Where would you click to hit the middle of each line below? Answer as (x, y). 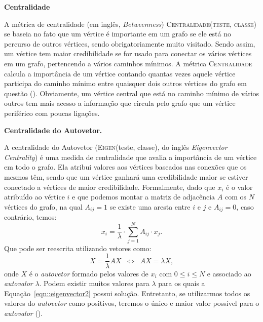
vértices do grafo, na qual (43, 206)
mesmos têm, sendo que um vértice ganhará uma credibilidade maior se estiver (126, 176)
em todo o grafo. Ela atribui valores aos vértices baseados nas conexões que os (125, 167)
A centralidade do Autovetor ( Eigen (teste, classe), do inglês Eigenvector (116, 147)
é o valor (239, 187)
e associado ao (229, 273)
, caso (245, 206)
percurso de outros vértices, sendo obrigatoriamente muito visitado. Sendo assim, (130, 43)
